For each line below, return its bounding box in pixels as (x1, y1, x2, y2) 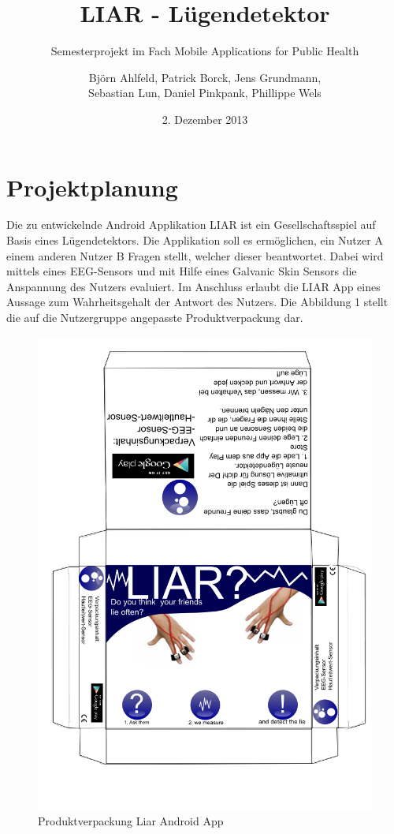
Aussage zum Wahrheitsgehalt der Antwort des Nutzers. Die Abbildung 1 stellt (6, 294, 388, 310)
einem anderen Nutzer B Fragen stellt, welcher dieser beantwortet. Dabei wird (6, 247, 384, 264)
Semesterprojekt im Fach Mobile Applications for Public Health (50, 43, 359, 59)
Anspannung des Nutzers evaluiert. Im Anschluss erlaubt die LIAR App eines (6, 278, 381, 294)
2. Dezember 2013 (162, 110, 248, 127)
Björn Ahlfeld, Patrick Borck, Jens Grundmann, (88, 69, 322, 85)
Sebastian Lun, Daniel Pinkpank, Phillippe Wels (88, 84, 322, 101)
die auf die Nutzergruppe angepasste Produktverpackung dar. (6, 309, 303, 325)
